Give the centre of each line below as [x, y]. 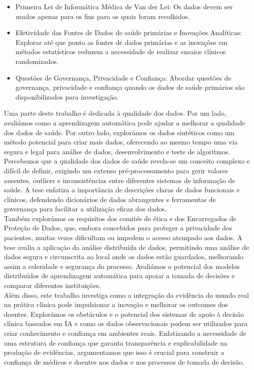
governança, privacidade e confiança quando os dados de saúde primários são [130, 87]
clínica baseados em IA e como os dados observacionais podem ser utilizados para [126, 323]
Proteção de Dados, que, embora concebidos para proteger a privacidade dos [118, 228]
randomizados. [37, 61]
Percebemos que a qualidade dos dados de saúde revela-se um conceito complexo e [127, 161]
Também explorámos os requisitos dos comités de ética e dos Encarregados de [120, 218]
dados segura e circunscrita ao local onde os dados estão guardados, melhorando [124, 257]
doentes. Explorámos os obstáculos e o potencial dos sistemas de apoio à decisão [124, 314]
